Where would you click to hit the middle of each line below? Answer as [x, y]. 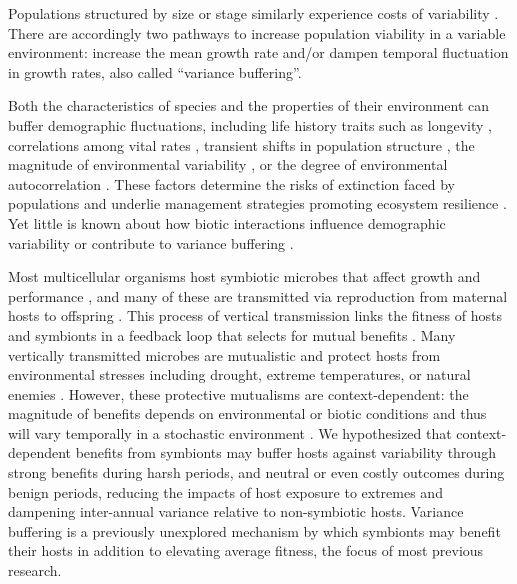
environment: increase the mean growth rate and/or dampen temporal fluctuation [258, 52]
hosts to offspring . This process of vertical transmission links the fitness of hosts [255, 315]
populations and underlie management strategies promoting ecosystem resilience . [257, 203]
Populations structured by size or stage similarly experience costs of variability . [253, 13]
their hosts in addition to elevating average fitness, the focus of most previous [246, 550]
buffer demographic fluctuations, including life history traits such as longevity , [250, 124]
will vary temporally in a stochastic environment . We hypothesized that [230, 432]
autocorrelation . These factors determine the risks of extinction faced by [231, 183]
